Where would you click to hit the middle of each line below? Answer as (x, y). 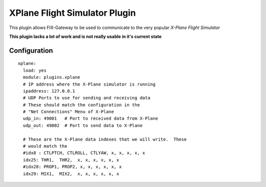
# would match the (45, 146)
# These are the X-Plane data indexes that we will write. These (105, 139)
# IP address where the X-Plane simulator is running (89, 84)
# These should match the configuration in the (82, 105)
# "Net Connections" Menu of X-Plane (68, 112)
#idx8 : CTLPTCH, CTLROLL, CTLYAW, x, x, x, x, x (84, 153)
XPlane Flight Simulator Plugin (72, 13)
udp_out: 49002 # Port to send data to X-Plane (83, 125)
